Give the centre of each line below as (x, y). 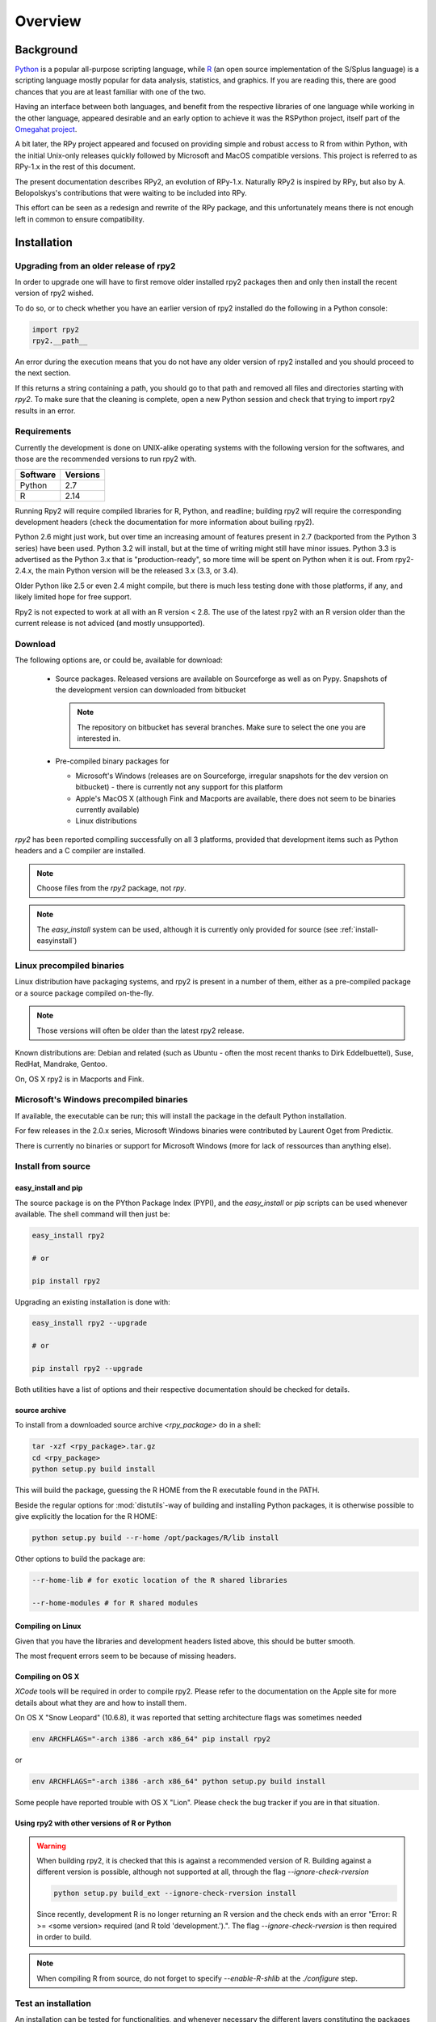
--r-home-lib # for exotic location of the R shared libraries (160, 1580)
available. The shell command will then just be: (92, 1214)
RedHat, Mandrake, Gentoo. (61, 1064)
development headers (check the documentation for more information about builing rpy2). (165, 522)
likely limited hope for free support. (73, 597)
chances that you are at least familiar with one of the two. (110, 91)
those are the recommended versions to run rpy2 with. (106, 459)
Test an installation (53, 2003)
